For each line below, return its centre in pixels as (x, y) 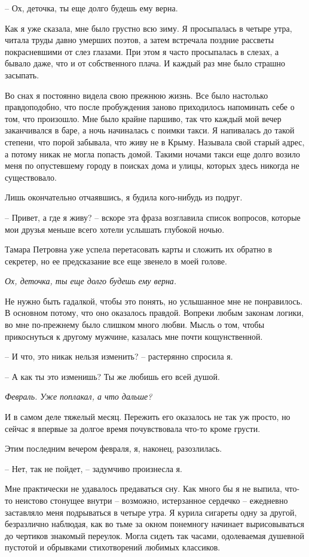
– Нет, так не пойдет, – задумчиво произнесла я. (94, 468)
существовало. (31, 177)
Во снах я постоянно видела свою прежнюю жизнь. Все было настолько (137, 95)
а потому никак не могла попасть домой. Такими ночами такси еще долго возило (152, 153)
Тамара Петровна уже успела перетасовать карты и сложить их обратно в (139, 249)
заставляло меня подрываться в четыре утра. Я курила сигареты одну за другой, (151, 512)
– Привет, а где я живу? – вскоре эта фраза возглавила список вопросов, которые (153, 217)
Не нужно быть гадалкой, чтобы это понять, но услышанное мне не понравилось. (154, 301)
